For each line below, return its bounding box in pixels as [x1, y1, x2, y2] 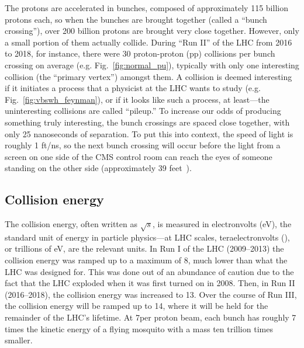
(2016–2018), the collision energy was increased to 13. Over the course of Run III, [5, 288, 297, 300]
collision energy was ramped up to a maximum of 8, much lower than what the [5, 254, 288, 266]
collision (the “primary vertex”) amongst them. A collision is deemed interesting [5, 70, 292, 82]
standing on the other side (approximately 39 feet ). [5, 162, 192, 174]
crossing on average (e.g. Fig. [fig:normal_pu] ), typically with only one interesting [5, 58, 299, 71]
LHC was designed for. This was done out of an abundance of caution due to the [5, 265, 294, 277]
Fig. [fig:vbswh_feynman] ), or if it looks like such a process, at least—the [5, 93, 270, 105]
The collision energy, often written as [5, 218, 137, 230]
